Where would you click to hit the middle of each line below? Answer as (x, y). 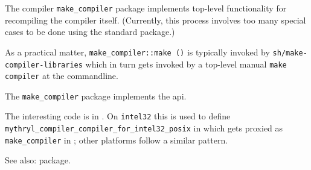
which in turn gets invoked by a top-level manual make (186, 64)
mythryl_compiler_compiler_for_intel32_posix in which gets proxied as (144, 128)
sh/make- (290, 53)
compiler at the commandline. (62, 76)
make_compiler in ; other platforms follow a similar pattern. (117, 140)
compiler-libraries (44, 65)
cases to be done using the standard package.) (90, 32)
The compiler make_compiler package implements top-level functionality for (146, 8)
